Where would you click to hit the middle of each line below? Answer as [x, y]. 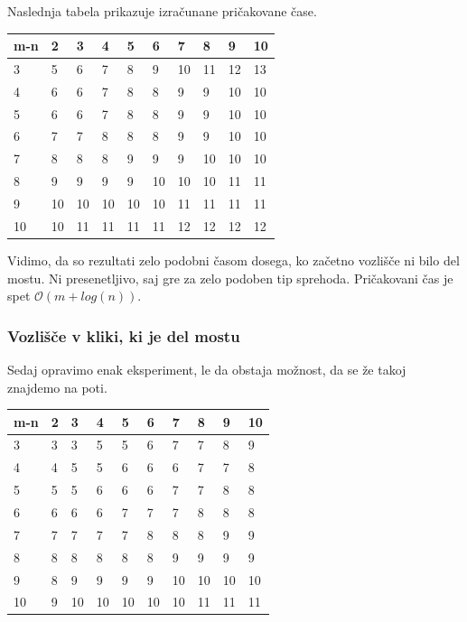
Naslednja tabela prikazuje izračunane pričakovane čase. [162, 11]
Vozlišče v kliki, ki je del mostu [124, 335]
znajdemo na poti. [57, 387]
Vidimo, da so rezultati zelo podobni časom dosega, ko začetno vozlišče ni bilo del [233, 260]
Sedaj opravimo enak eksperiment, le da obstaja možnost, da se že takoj [207, 369]
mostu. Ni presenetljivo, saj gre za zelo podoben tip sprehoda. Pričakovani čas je [230, 278]
